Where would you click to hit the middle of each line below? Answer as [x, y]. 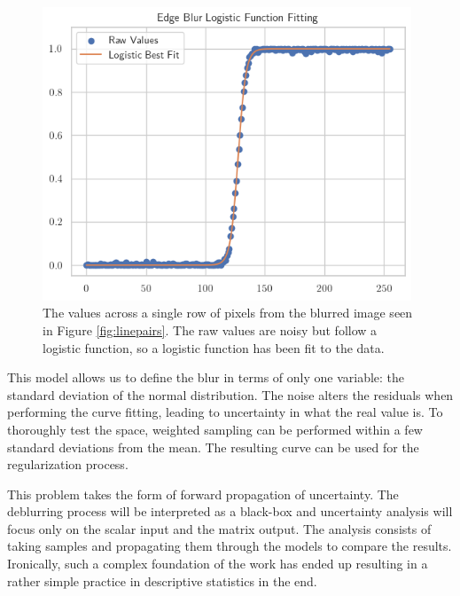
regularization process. [68, 464]
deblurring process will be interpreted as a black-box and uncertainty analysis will [230, 511]
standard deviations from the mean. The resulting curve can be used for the [213, 447]
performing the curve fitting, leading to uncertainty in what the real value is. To [225, 412]
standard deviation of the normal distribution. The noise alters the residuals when [230, 394]
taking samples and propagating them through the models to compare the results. [230, 546]
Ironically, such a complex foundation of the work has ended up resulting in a [218, 564]
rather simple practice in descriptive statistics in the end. [162, 580]
